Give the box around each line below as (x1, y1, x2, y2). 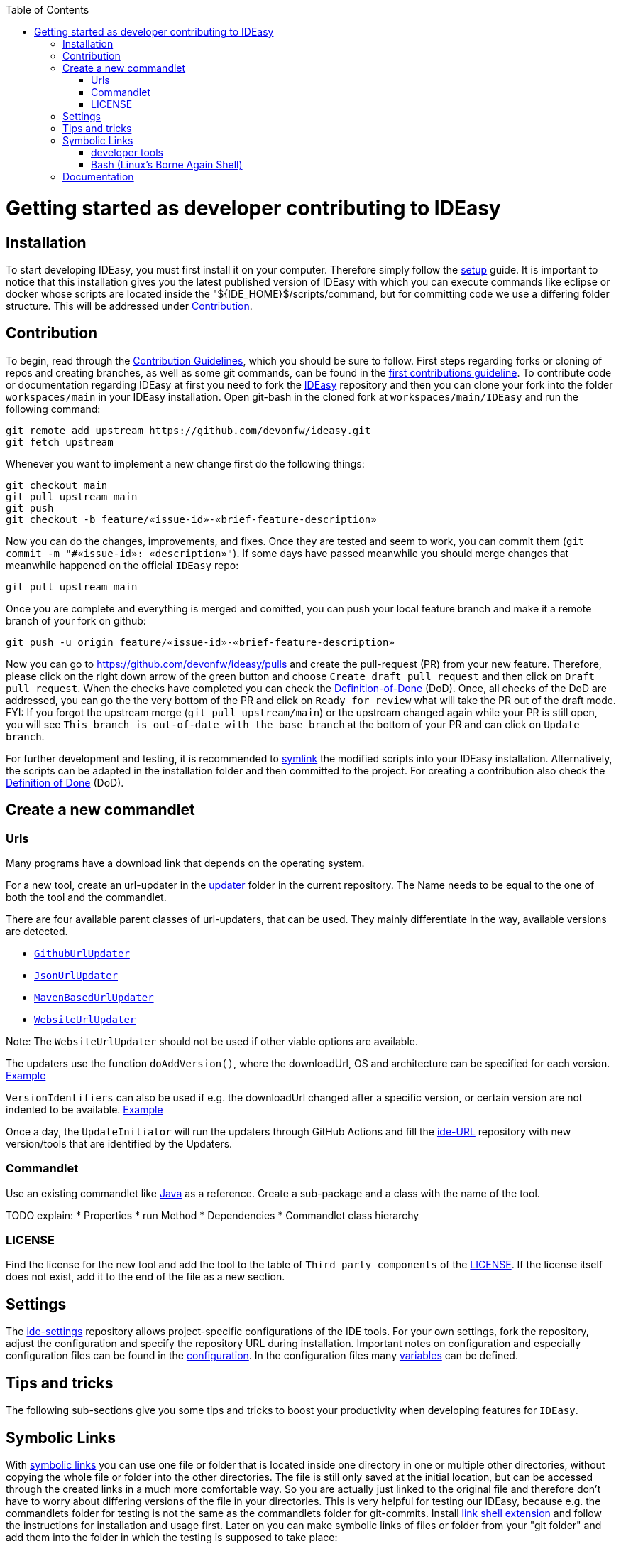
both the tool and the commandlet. (6, 890, 167, 903)
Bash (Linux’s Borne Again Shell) (91, 158, 243, 171)
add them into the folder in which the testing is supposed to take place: (6, 1531, 338, 1544)
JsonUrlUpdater (34, 969, 119, 981)
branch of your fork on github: (6, 614, 146, 627)
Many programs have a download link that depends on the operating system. (6, 856, 365, 869)
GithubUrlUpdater (34, 947, 130, 959)
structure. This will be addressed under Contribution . (6, 299, 253, 312)
